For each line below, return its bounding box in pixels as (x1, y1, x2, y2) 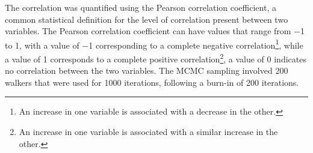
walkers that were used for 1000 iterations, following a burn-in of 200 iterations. (5, 76, 299, 88)
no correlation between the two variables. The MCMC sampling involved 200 (5, 64, 288, 77)
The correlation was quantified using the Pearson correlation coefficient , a (5, 1, 276, 13)
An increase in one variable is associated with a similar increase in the (19, 125, 278, 138)
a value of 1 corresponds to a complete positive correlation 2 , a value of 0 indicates (5, 51, 306, 65)
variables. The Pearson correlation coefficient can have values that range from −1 (5, 25, 305, 37)
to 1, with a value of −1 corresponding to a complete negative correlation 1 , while (5, 37, 303, 51)
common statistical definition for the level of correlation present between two (5, 13, 288, 25)
